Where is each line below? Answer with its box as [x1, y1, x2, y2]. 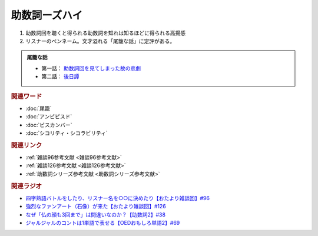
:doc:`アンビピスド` [25, 113, 72, 120]
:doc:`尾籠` [25, 105, 52, 112]
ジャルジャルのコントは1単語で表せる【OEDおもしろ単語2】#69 [25, 219, 180, 226]
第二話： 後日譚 [41, 73, 79, 80]
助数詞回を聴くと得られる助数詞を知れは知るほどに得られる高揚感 [25, 29, 185, 36]
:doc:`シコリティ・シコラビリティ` [25, 129, 108, 137]
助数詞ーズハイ [11, 9, 83, 22]
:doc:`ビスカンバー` [25, 121, 73, 128]
